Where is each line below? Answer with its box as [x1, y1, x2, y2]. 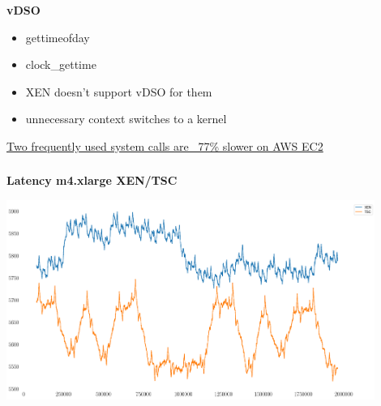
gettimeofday [25, 28, 90, 45]
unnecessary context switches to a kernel [25, 110, 227, 127]
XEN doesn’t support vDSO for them [25, 83, 212, 100]
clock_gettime [25, 56, 96, 73]
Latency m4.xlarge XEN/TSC [6, 172, 178, 189]
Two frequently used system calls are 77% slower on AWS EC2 [6, 137, 323, 154]
